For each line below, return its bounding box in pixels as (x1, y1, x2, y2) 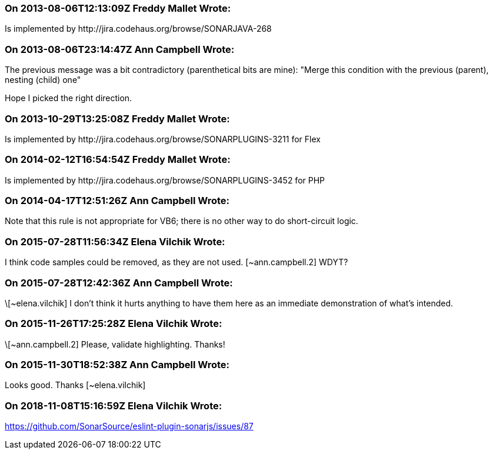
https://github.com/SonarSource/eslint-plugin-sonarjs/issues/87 (5, 421, 254, 432)
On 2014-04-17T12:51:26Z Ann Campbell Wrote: (5, 195, 230, 206)
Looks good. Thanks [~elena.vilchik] (5, 380, 146, 390)
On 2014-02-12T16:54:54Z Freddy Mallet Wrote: (5, 153, 231, 166)
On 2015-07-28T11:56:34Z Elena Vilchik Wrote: (5, 235, 225, 248)
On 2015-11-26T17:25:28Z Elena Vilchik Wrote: (5, 318, 222, 330)
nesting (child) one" (5, 75, 81, 85)
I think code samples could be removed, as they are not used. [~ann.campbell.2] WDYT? (5, 257, 348, 268)
